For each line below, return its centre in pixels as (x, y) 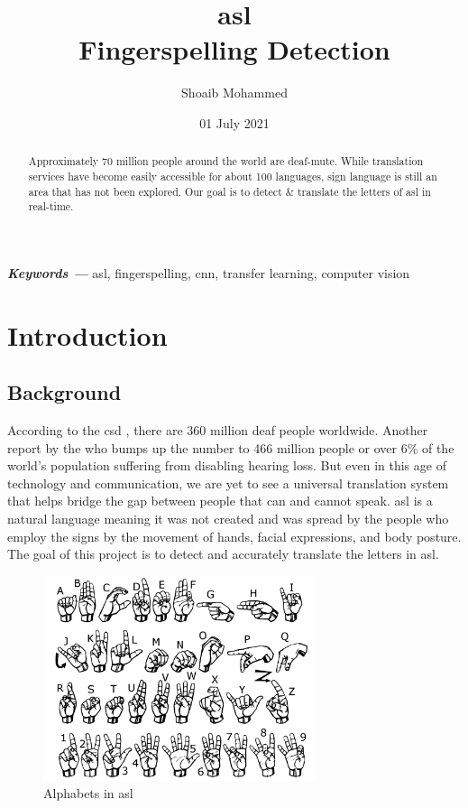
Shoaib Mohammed (234, 93)
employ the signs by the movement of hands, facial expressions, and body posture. (234, 536)
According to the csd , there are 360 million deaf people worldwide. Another (218, 430)
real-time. (51, 206)
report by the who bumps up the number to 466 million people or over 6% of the (231, 447)
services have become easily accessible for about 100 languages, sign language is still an (233, 176)
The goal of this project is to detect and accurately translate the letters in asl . (223, 554)
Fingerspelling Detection (234, 49)
